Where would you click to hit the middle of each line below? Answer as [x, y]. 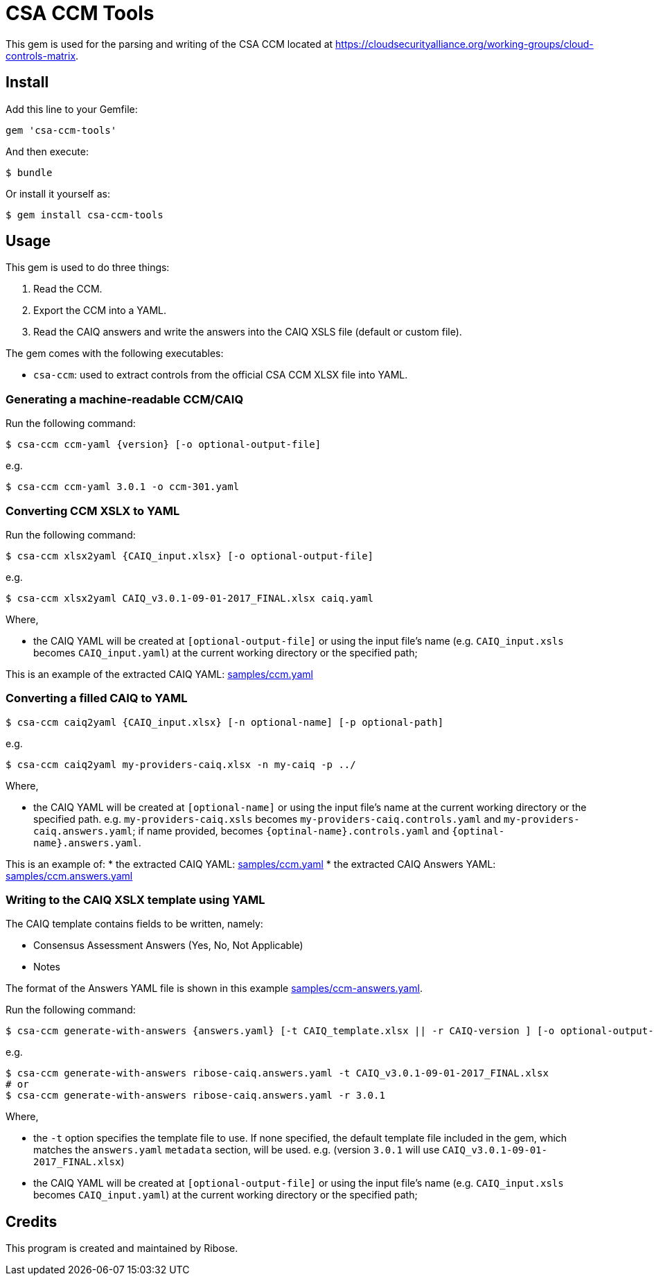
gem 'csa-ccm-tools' [61, 130]
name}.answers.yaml [86, 843]
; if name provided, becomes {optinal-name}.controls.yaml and [291, 830]
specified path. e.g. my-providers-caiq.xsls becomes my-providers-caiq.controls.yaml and [267, 819]
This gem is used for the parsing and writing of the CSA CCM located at [169, 44]
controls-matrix [41, 55]
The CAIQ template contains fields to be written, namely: [134, 924]
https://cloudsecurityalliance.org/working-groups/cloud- [465, 44]
